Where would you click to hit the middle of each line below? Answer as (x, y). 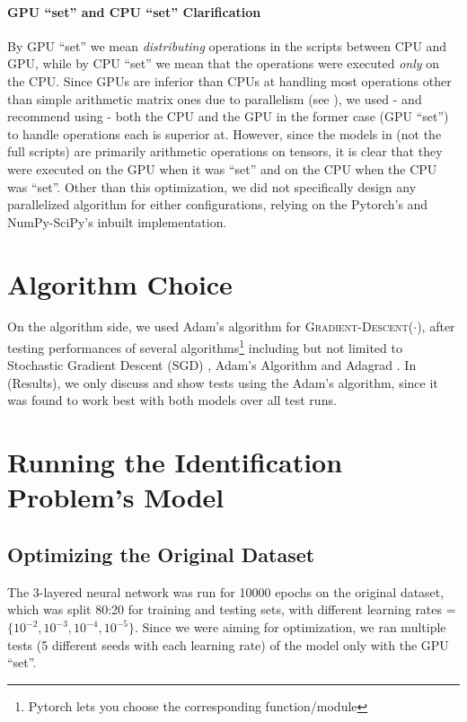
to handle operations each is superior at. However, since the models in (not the (225, 133)
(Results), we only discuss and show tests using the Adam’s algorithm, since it (223, 382)
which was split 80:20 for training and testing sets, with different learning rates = (232, 609)
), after (436, 326)
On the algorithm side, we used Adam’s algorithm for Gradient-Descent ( (211, 326)
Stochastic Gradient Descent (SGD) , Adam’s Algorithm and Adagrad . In (212, 365)
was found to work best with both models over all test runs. (172, 400)
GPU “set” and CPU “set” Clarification (134, 11)
